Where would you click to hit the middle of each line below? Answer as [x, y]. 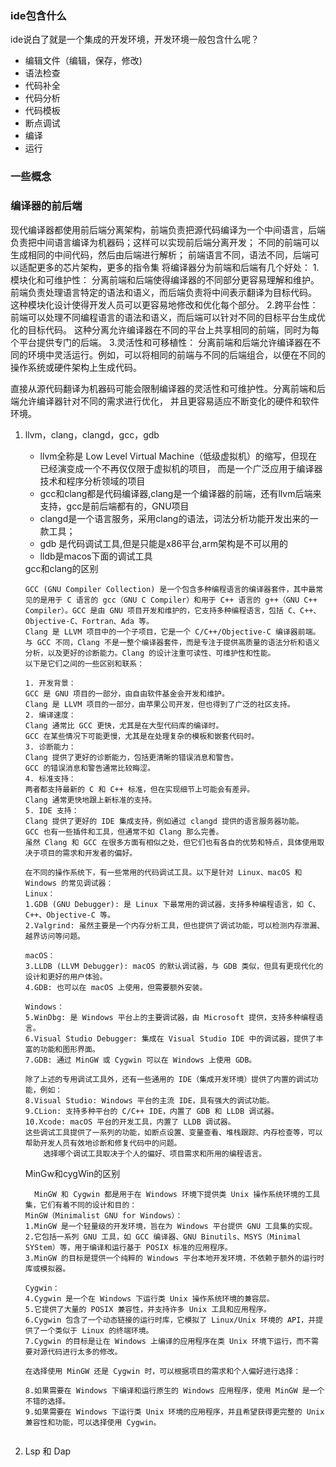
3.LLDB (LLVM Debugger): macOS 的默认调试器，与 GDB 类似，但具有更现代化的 [174, 966]
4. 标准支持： [50, 778]
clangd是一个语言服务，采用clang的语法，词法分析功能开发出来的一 [179, 518]
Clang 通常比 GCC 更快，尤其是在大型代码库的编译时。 [124, 725]
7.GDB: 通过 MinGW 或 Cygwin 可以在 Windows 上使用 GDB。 [140, 1060]
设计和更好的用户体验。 [66, 977]
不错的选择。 [47, 1401]
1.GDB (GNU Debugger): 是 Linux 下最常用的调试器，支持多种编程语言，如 [164, 904]
